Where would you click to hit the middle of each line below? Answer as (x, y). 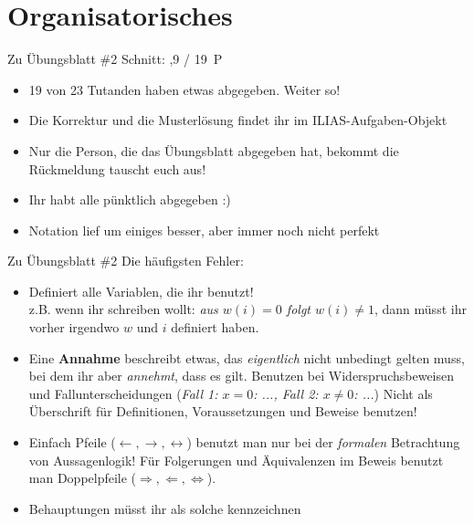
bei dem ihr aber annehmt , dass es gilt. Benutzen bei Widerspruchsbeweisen (242, 376)
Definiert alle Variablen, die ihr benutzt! (141, 291)
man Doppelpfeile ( (83, 478)
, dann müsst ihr (421, 309)
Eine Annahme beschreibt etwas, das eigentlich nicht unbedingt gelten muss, (247, 357)
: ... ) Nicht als (393, 393)
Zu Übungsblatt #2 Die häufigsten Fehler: (126, 261)
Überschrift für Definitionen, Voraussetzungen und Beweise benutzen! (223, 411)
